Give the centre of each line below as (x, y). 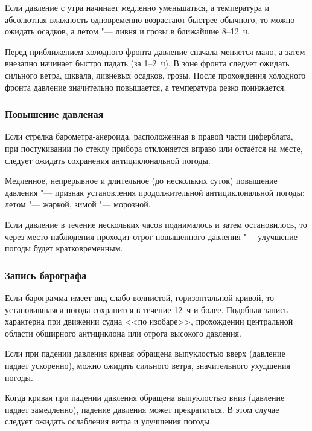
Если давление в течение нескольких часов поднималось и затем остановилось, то (156, 224)
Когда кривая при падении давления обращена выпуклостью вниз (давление (145, 397)
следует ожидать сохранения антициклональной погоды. (108, 160)
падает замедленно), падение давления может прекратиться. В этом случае (142, 409)
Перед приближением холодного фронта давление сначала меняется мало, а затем (155, 51)
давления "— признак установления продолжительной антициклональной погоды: (155, 192)
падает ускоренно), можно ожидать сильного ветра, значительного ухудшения (148, 365)
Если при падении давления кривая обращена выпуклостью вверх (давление (145, 353)
